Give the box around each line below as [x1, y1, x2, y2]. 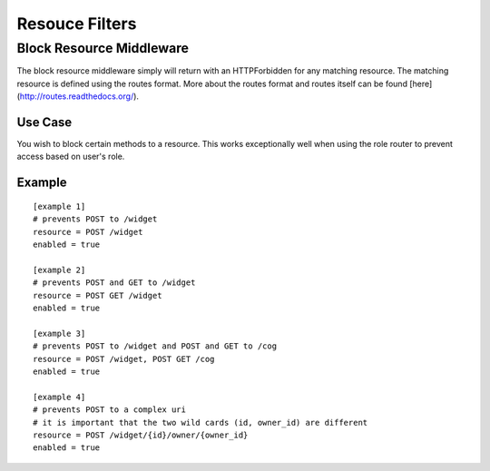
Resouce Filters [16, 14, 137, 34]
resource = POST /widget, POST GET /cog [33, 354, 215, 364]
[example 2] [33, 264, 86, 275]
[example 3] [33, 328, 86, 339]
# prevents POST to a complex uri [33, 405, 186, 415]
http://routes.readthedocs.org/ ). [19, 91, 140, 102]
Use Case [16, 114, 73, 130]
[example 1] [33, 201, 86, 211]
